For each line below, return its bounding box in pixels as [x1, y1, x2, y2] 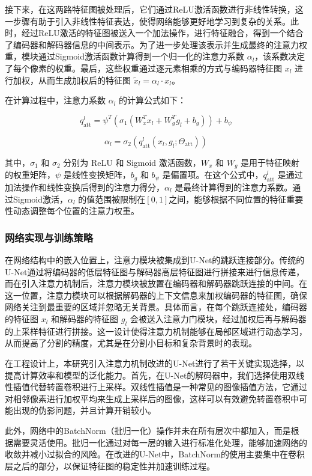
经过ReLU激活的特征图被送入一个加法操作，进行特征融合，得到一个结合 [21, 26, 304, 39]
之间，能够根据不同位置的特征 [169, 192, 287, 205]
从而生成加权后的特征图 [38, 73, 131, 86]
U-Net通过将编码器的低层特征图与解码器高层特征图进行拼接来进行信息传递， [5, 265, 305, 278]
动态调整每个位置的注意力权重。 [13, 204, 139, 217]
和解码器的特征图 [51, 312, 119, 325]
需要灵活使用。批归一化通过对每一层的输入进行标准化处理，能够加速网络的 [13, 436, 307, 448]
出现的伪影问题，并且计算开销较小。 [13, 404, 156, 416]
